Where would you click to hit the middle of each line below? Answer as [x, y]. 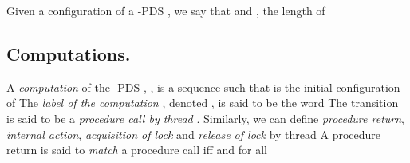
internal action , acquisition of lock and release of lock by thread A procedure [194, 134]
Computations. [69, 53]
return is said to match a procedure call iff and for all [137, 150]
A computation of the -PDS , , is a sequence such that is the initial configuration [203, 87]
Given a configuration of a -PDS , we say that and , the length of [166, 10]
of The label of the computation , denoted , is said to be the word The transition [203, 103]
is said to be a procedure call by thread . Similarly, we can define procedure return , [205, 118]
